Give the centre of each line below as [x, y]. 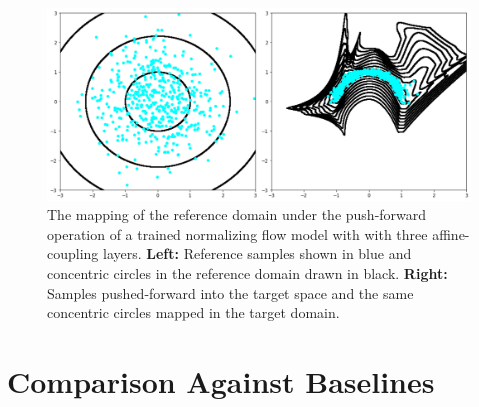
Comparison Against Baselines [221, 380]
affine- [451, 233]
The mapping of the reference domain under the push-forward [237, 214]
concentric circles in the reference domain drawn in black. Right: [247, 272]
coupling [73, 253]
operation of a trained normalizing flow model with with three [237, 233]
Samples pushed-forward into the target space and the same [230, 292]
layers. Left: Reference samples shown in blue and [257, 253]
